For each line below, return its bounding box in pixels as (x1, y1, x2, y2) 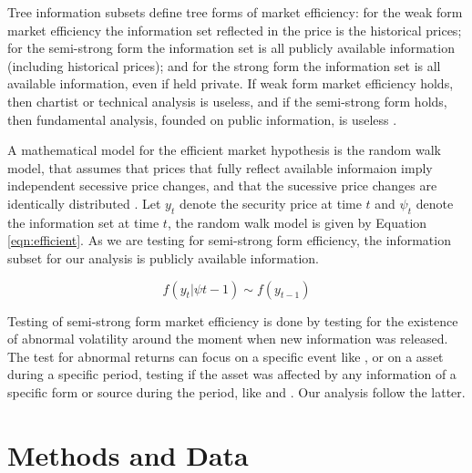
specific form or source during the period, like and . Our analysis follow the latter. (7, 382, 466, 401)
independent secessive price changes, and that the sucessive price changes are (7, 176, 437, 195)
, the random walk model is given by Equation (167, 212, 427, 231)
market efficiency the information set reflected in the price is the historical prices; (7, 20, 462, 39)
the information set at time (7, 212, 159, 231)
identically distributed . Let (7, 193, 161, 212)
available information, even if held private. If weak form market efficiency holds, (7, 74, 454, 93)
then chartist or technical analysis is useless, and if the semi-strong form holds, (7, 91, 447, 110)
